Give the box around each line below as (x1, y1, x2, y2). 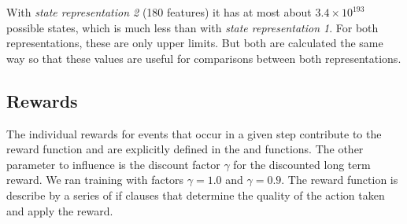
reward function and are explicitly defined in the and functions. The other (6, 141, 364, 157)
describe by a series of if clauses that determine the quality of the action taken (6, 186, 385, 203)
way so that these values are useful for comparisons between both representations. (6, 50, 401, 66)
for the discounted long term (233, 156, 371, 172)
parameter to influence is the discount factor (6, 156, 220, 172)
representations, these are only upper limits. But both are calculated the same (6, 35, 383, 51)
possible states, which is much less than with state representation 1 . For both (6, 19, 379, 35)
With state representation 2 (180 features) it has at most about (6, 4, 312, 20)
